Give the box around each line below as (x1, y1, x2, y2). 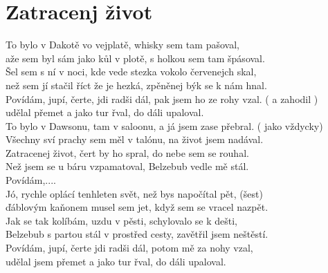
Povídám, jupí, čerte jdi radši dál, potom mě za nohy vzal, (6, 241, 253, 255)
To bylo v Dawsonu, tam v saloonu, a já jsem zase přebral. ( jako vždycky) (6, 118, 323, 133)
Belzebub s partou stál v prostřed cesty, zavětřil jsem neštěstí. (6, 227, 268, 241)
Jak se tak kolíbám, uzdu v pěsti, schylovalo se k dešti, (6, 213, 237, 227)
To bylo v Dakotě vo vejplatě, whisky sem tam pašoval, (6, 37, 239, 52)
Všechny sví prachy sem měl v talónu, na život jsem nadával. (6, 132, 264, 147)
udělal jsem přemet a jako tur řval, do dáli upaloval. (6, 254, 226, 268)
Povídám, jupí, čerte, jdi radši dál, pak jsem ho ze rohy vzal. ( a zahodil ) (6, 91, 318, 106)
